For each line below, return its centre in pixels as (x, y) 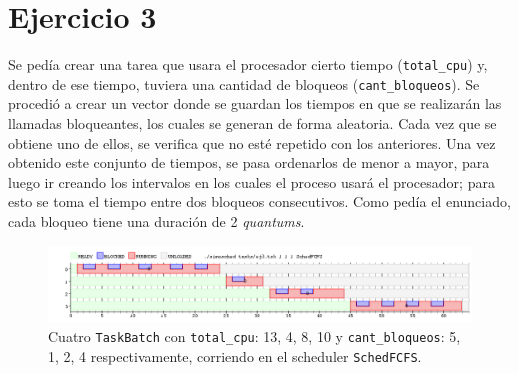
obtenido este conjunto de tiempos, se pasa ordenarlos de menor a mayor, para (249, 162)
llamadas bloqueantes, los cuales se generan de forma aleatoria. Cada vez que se (252, 123)
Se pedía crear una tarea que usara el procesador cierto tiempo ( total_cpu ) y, (248, 64)
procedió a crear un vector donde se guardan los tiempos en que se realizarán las (255, 103)
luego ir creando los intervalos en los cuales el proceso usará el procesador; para (251, 181)
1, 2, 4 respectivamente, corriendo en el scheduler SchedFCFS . (235, 355)
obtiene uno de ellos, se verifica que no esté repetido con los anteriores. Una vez (252, 142)
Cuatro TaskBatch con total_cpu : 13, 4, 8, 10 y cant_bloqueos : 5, (254, 336)
